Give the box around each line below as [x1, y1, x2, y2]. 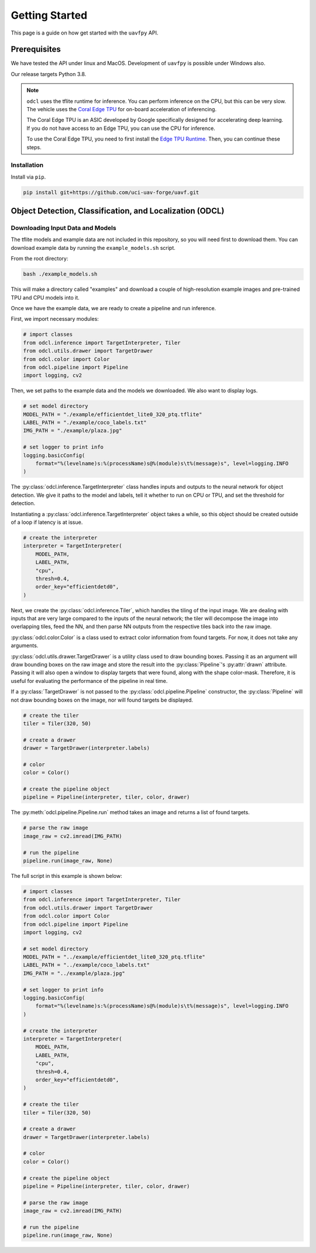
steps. [26, 143, 42, 150]
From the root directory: [11, 255, 68, 262]
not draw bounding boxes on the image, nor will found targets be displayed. [11, 696, 193, 703]
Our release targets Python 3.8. [11, 70, 87, 77]
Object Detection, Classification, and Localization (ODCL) [11, 206, 225, 216]
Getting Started [11, 9, 88, 22]
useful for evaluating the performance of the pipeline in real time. [11, 677, 168, 684]
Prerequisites [11, 44, 61, 54]
